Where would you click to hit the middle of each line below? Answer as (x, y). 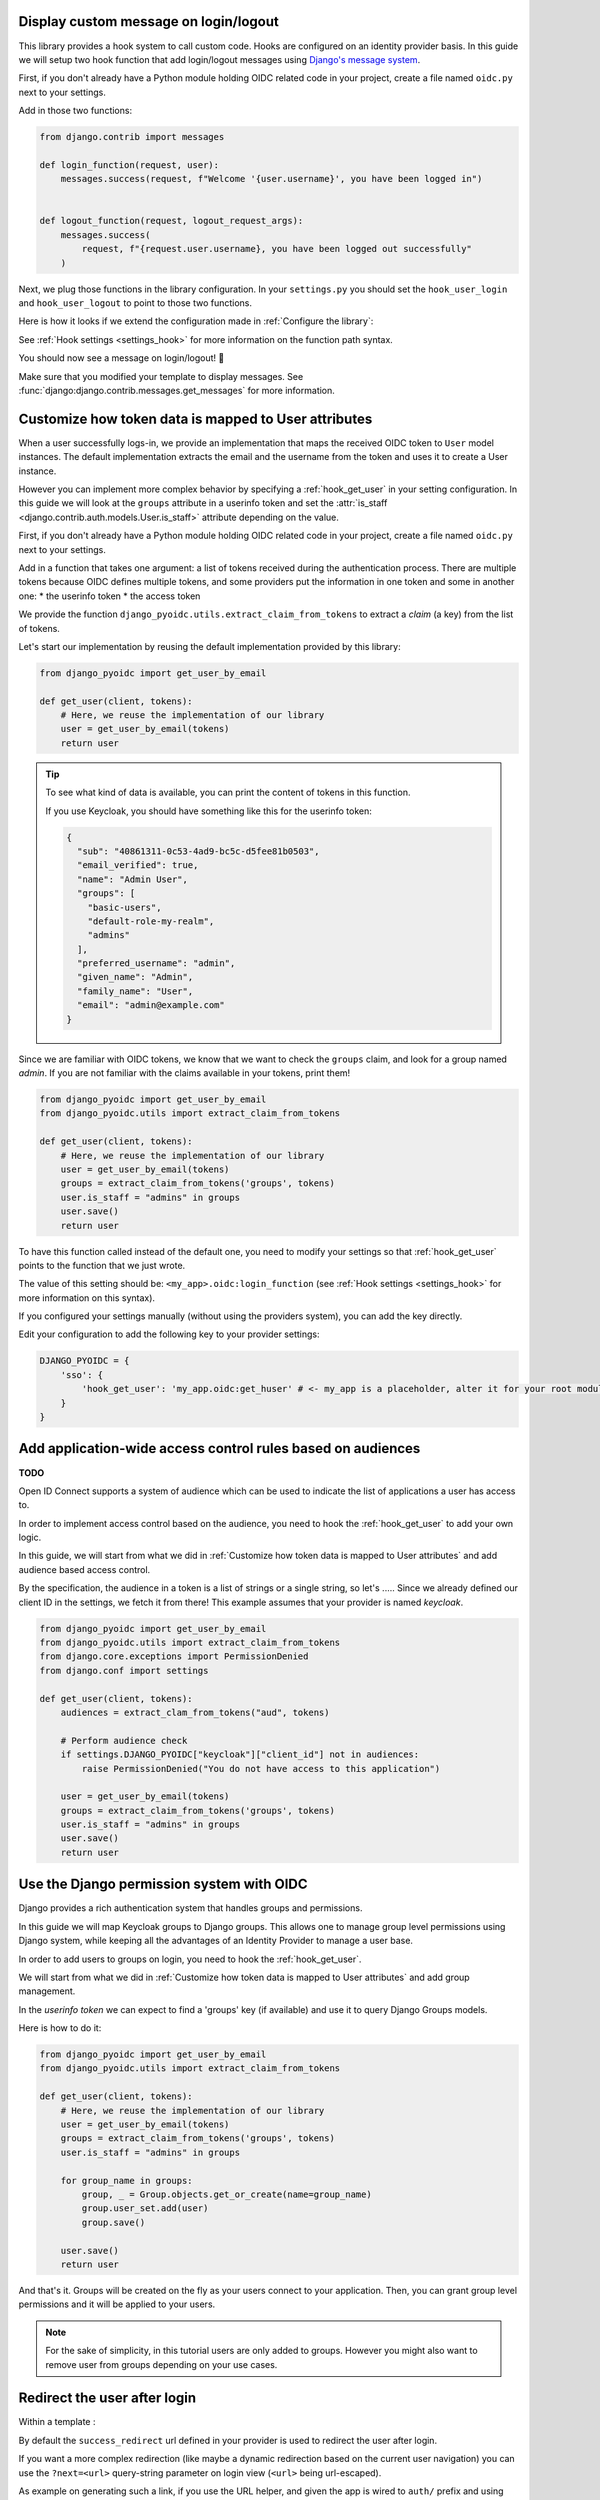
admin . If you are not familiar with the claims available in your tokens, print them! (184, 1073)
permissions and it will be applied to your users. (117, 2304)
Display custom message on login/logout (148, 21)
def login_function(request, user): (129, 164)
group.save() (113, 2222)
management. (47, 1991)
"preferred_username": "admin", (156, 963)
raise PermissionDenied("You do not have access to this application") (261, 1768)
